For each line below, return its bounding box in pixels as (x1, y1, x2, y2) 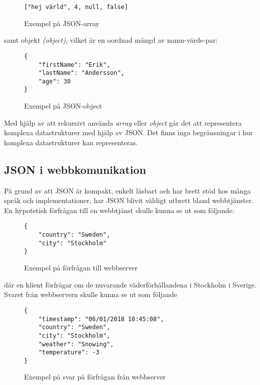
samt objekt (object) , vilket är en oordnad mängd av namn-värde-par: (4, 35, 218, 45)
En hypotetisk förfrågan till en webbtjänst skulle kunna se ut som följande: (4, 205, 234, 215)
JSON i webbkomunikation (4, 161, 146, 177)
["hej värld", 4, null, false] (24, 4, 128, 11)
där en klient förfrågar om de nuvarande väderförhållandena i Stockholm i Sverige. (4, 279, 256, 290)
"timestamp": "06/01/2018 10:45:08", (38, 315, 164, 323)
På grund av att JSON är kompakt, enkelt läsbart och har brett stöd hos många (4, 185, 251, 196)
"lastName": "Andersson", (38, 69, 125, 77)
